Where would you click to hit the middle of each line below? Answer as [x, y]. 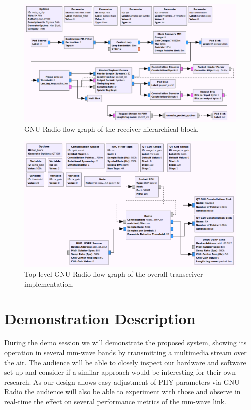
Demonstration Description [100, 318]
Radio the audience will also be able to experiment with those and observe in [122, 392]
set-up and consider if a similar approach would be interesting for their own [120, 372]
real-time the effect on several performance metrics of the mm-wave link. [115, 401]
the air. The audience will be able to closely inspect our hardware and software [125, 362]
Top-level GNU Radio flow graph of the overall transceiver [114, 274]
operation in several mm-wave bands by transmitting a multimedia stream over [125, 352]
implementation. [49, 284]
